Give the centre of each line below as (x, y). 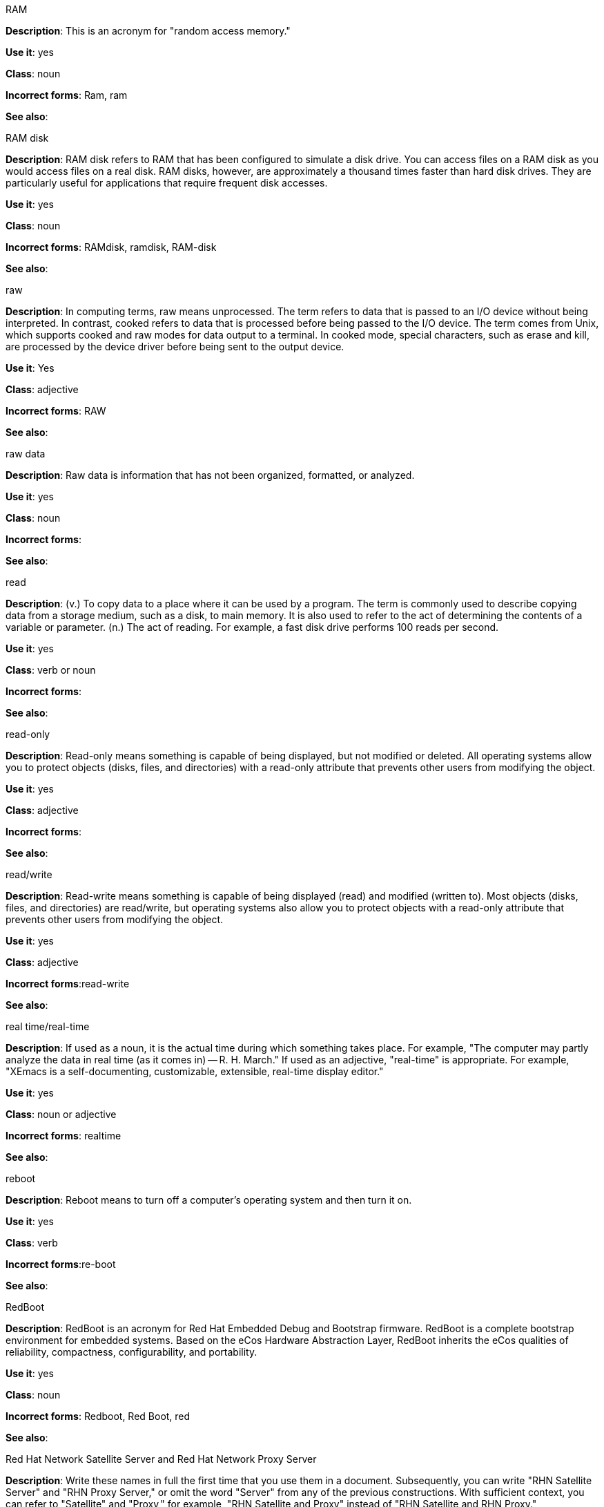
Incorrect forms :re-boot (61, 1264)
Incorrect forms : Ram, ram (67, 95)
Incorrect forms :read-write (68, 984)
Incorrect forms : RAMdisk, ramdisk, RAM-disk (111, 247)
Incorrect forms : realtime (64, 1136)
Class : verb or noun (51, 670)
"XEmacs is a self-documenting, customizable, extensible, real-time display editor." (195, 1071)
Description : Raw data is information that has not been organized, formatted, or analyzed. (210, 475)
